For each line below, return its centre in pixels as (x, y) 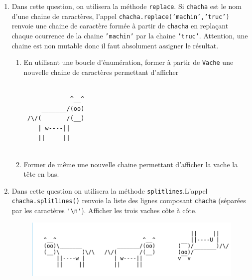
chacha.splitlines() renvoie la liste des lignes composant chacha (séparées (129, 200)
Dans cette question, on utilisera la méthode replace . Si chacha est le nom (126, 6)
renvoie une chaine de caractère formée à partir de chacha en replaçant (120, 26)
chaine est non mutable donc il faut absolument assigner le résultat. (115, 45)
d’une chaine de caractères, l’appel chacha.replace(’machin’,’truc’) (121, 16)
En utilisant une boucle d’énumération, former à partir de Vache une (128, 62)
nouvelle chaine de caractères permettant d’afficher (101, 72)
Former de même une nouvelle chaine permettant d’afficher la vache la (131, 164)
